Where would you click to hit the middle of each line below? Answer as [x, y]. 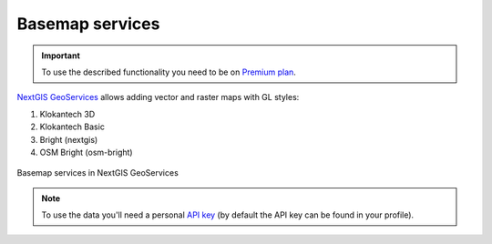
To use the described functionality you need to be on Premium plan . [169, 72]
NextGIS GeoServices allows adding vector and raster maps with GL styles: [158, 97]
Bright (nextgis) [69, 139]
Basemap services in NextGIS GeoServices [98, 173]
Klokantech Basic [72, 127]
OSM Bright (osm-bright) [86, 152]
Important [61, 56]
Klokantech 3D [67, 114]
